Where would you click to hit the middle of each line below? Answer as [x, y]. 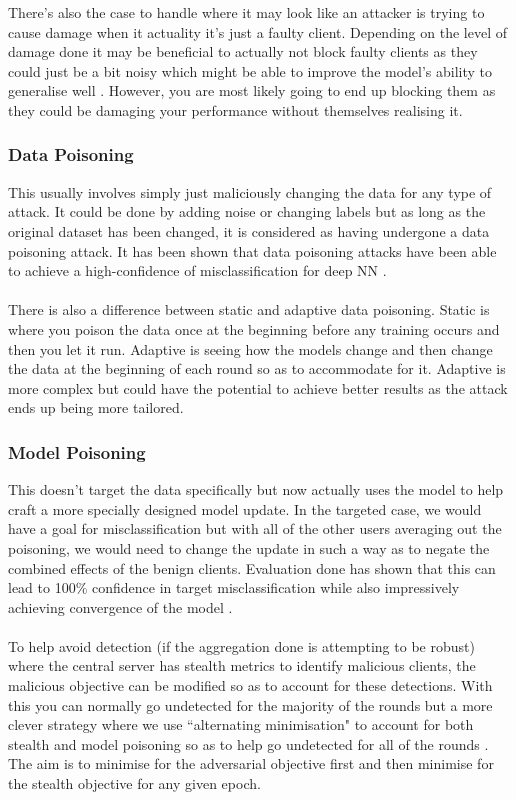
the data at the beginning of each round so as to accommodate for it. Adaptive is [257, 368]
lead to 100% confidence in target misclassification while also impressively [234, 587]
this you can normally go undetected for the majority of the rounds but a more [250, 704]
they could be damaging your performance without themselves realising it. [235, 109]
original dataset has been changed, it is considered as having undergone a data [249, 230]
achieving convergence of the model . [120, 606]
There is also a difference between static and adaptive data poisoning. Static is [249, 309]
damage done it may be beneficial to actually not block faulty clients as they [243, 51]
